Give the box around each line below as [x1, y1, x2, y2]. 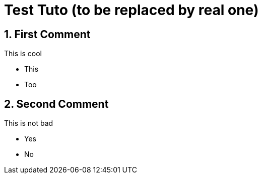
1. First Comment [4, 28, 91, 41]
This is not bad [4, 119, 53, 128]
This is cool [4, 49, 42, 58]
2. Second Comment [4, 97, 109, 110]
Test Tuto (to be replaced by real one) [4, 2, 259, 19]
